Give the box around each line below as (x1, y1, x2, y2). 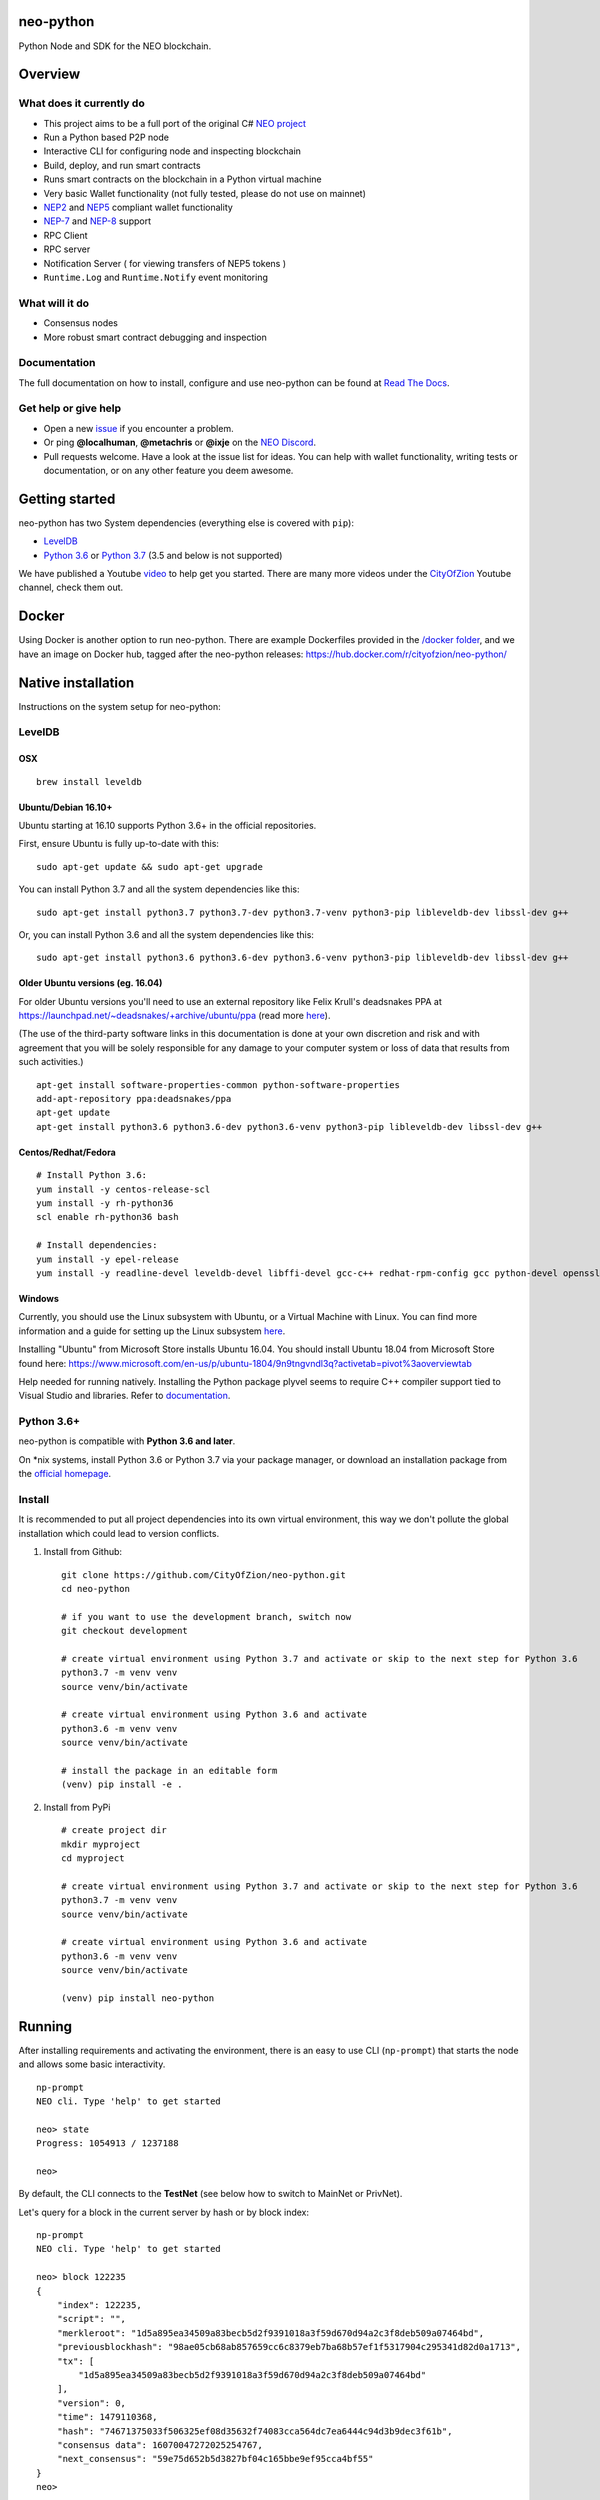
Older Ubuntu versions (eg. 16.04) (18, 977, 163, 989)
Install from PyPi (43, 1801, 111, 1813)
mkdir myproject (61, 1838, 141, 1850)
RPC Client (43, 229, 89, 241)
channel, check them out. (18, 581, 124, 594)
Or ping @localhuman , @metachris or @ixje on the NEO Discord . (43, 436, 317, 449)
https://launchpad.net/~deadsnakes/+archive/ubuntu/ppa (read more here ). (18, 1010, 331, 1022)
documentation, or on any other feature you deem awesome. (43, 464, 294, 476)
